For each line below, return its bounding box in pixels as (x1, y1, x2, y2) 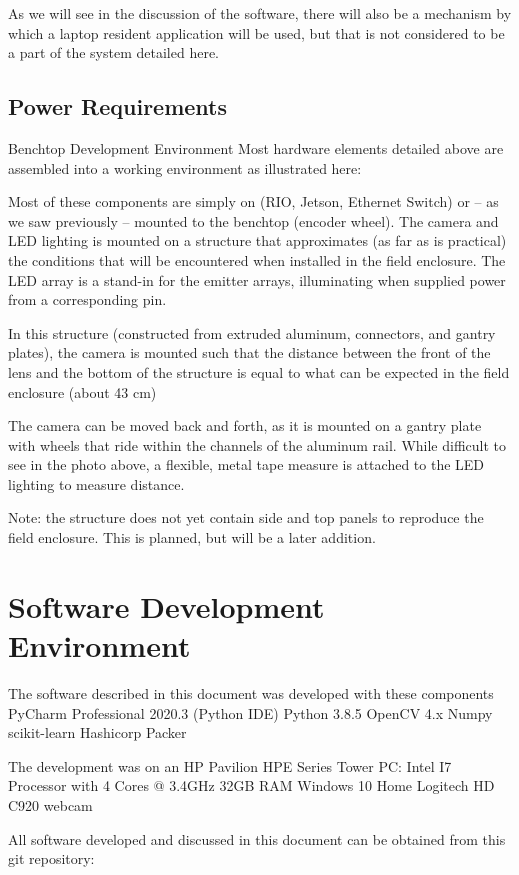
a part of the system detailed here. (8, 42, 219, 63)
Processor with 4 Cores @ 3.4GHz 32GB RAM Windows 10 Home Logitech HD (8, 775, 495, 796)
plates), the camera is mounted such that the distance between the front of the (8, 342, 491, 363)
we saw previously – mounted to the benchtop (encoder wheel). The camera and (8, 210, 499, 231)
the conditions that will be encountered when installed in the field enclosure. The (8, 249, 506, 270)
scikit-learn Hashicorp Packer (8, 722, 187, 743)
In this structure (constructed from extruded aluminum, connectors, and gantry (8, 322, 496, 343)
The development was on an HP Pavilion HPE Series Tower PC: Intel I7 (8, 755, 452, 776)
